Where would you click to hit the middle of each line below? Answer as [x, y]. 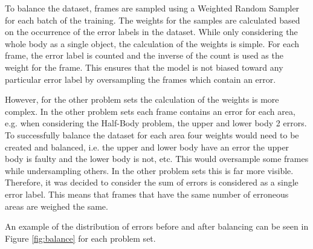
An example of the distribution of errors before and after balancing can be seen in [157, 226]
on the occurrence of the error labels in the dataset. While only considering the [151, 32]
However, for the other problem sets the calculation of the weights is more [142, 99]
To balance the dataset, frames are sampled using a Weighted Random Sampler [152, 8]
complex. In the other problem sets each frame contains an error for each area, [150, 111]
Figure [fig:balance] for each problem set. [80, 238]
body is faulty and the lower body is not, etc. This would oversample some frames [157, 159]
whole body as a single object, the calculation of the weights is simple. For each [152, 43]
